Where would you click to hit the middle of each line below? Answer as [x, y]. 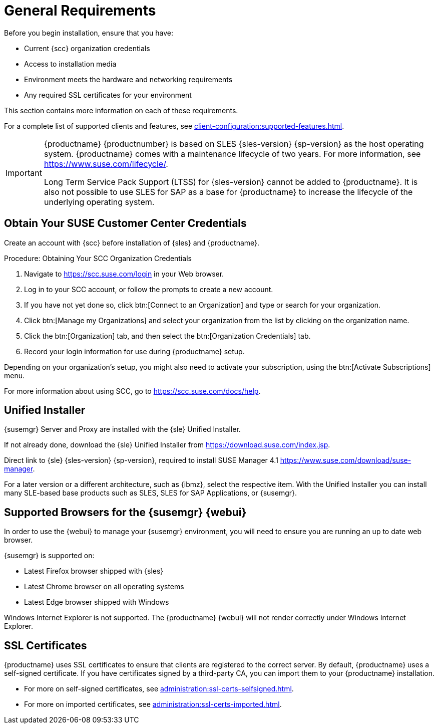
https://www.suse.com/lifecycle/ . [106, 164]
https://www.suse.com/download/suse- [346, 460]
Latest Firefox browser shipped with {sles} [94, 571]
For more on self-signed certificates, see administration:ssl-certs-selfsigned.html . [159, 689]
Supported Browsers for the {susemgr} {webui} [125, 512]
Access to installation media [70, 64]
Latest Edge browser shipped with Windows [97, 602]
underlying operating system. [99, 202]
